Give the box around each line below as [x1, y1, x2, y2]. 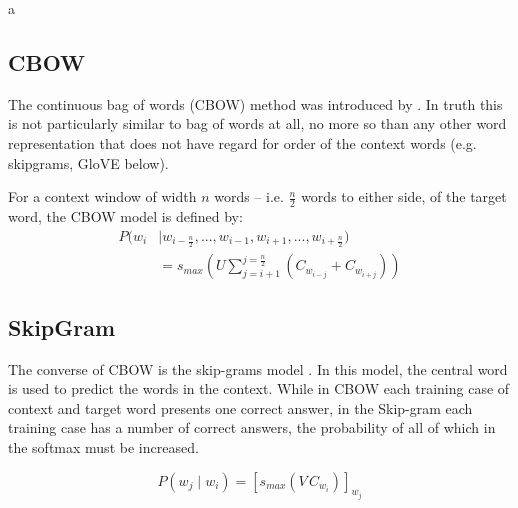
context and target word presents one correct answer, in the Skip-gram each [8, 397, 473, 418]
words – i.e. [214, 186, 284, 207]
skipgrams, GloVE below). [8, 152, 169, 173]
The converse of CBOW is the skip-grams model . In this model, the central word [8, 358, 508, 379]
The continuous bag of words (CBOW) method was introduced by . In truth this [8, 93, 503, 114]
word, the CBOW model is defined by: [8, 206, 243, 226]
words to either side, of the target [301, 186, 507, 207]
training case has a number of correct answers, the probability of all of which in [8, 417, 496, 438]
